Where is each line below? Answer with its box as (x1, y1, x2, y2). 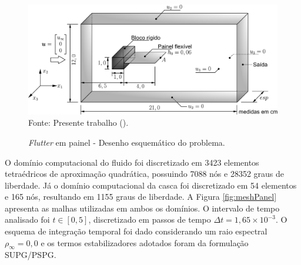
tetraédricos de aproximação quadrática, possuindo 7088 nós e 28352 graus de (5, 167, 285, 180)
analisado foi (5, 213, 50, 226)
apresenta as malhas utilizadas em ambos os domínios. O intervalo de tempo (5, 202, 280, 214)
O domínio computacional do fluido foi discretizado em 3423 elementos (5, 156, 259, 168)
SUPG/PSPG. (5, 249, 56, 261)
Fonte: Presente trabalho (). (28, 116, 129, 129)
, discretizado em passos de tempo (88, 213, 211, 226)
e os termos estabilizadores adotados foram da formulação (41, 236, 249, 249)
